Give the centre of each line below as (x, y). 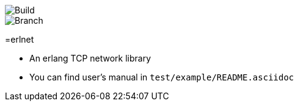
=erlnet (20, 39)
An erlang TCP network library (90, 58)
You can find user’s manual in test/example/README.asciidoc (162, 77)
